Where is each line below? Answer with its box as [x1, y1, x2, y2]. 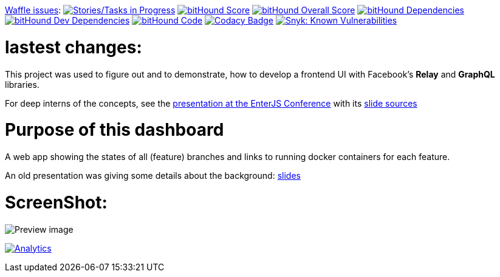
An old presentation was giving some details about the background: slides [5, 170, 301, 181]
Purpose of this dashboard [5, 119, 224, 141]
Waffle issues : [5, 5, 61, 15]
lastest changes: [5, 36, 142, 58]
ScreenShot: [5, 192, 108, 213]
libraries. [5, 79, 39, 90]
